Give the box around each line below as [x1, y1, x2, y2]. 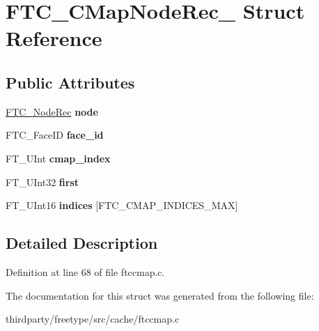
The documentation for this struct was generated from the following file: [6, 288, 314, 302]
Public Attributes [6, 71, 135, 93]
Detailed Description [6, 232, 158, 254]
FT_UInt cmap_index [6, 151, 111, 165]
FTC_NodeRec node [6, 104, 98, 118]
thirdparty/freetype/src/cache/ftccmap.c [6, 311, 180, 326]
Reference [6, 24, 102, 52]
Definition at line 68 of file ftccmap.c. [6, 264, 165, 279]
